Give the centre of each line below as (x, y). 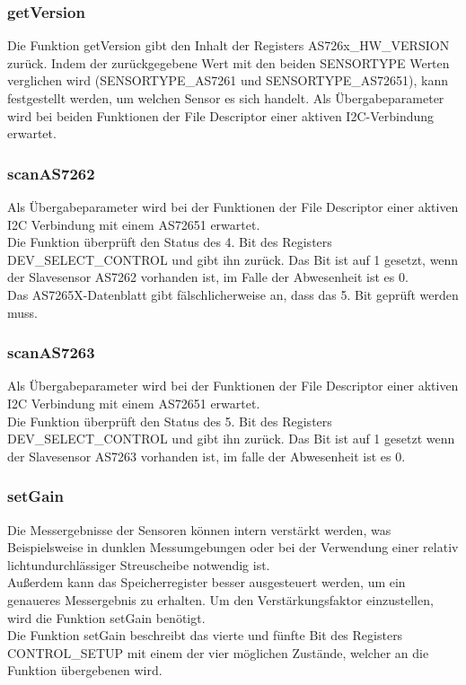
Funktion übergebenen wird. (85, 670)
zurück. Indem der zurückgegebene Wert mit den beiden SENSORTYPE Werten (229, 62)
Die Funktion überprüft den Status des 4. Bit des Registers (170, 242)
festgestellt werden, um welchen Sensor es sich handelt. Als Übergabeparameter (226, 98)
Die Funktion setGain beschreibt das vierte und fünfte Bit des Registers (205, 635)
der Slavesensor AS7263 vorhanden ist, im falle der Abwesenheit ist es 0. (207, 456)
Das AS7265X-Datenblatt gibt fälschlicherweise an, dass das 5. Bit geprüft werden (233, 294)
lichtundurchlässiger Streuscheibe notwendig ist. (139, 564)
